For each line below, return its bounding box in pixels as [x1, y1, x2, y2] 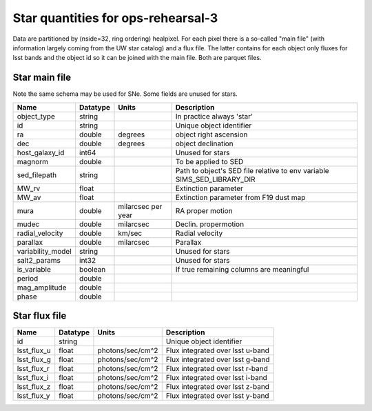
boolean [79, 264, 106, 274]
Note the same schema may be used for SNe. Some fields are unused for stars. [12, 90, 238, 98]
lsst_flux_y [17, 391, 51, 401]
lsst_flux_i [17, 373, 49, 383]
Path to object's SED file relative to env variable [175, 166, 330, 175]
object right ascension [175, 130, 248, 139]
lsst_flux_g [17, 355, 52, 365]
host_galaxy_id [17, 148, 65, 157]
